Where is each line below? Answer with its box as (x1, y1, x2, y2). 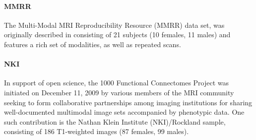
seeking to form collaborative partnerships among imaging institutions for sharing (4, 97, 253, 107)
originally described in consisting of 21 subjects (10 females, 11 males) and (4, 29, 231, 40)
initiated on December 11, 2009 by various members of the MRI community (4, 87, 234, 97)
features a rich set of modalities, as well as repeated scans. (4, 39, 181, 49)
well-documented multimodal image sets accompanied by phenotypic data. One (4, 107, 245, 117)
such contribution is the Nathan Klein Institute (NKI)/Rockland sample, (4, 116, 226, 127)
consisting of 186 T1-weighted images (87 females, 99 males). (4, 126, 189, 137)
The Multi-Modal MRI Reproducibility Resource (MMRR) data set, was (4, 19, 225, 30)
